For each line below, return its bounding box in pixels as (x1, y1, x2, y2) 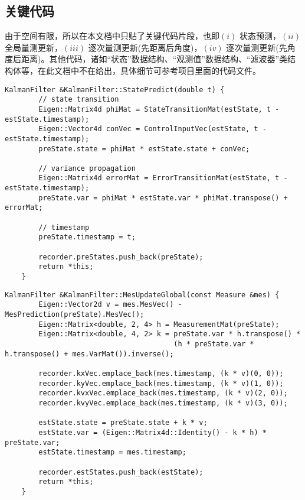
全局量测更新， (5, 41, 63, 53)
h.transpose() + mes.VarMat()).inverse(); (5, 349, 174, 358)
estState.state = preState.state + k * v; (38, 418, 208, 427)
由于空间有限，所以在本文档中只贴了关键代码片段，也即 (5, 30, 219, 42)
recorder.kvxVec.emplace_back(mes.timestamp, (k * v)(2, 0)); (38, 389, 288, 398)
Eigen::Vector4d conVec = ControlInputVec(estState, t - (38, 125, 267, 134)
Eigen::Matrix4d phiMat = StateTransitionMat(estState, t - (38, 105, 280, 113)
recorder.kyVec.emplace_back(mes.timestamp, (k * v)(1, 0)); (38, 379, 284, 388)
